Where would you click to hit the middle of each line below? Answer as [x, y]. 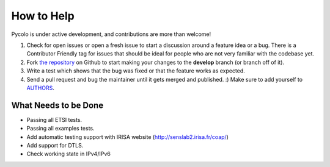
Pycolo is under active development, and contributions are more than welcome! [111, 34]
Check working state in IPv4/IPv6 [69, 154]
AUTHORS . [40, 88]
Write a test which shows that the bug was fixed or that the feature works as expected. [136, 71]
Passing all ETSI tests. [54, 119]
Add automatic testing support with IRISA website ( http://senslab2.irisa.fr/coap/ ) [128, 137]
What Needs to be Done [57, 105]
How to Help [43, 16]
